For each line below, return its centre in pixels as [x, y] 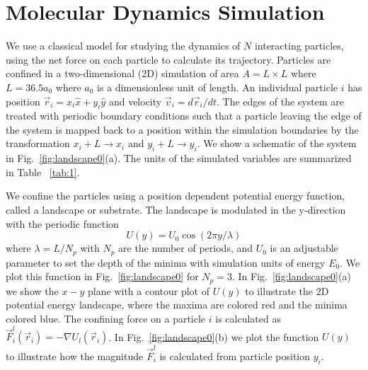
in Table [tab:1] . [43, 172]
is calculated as [248, 318]
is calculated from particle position [235, 355]
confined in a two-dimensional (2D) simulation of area [122, 73]
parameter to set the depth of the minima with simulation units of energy [166, 262]
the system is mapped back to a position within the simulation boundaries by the [182, 129]
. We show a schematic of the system [277, 143]
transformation [38, 143]
